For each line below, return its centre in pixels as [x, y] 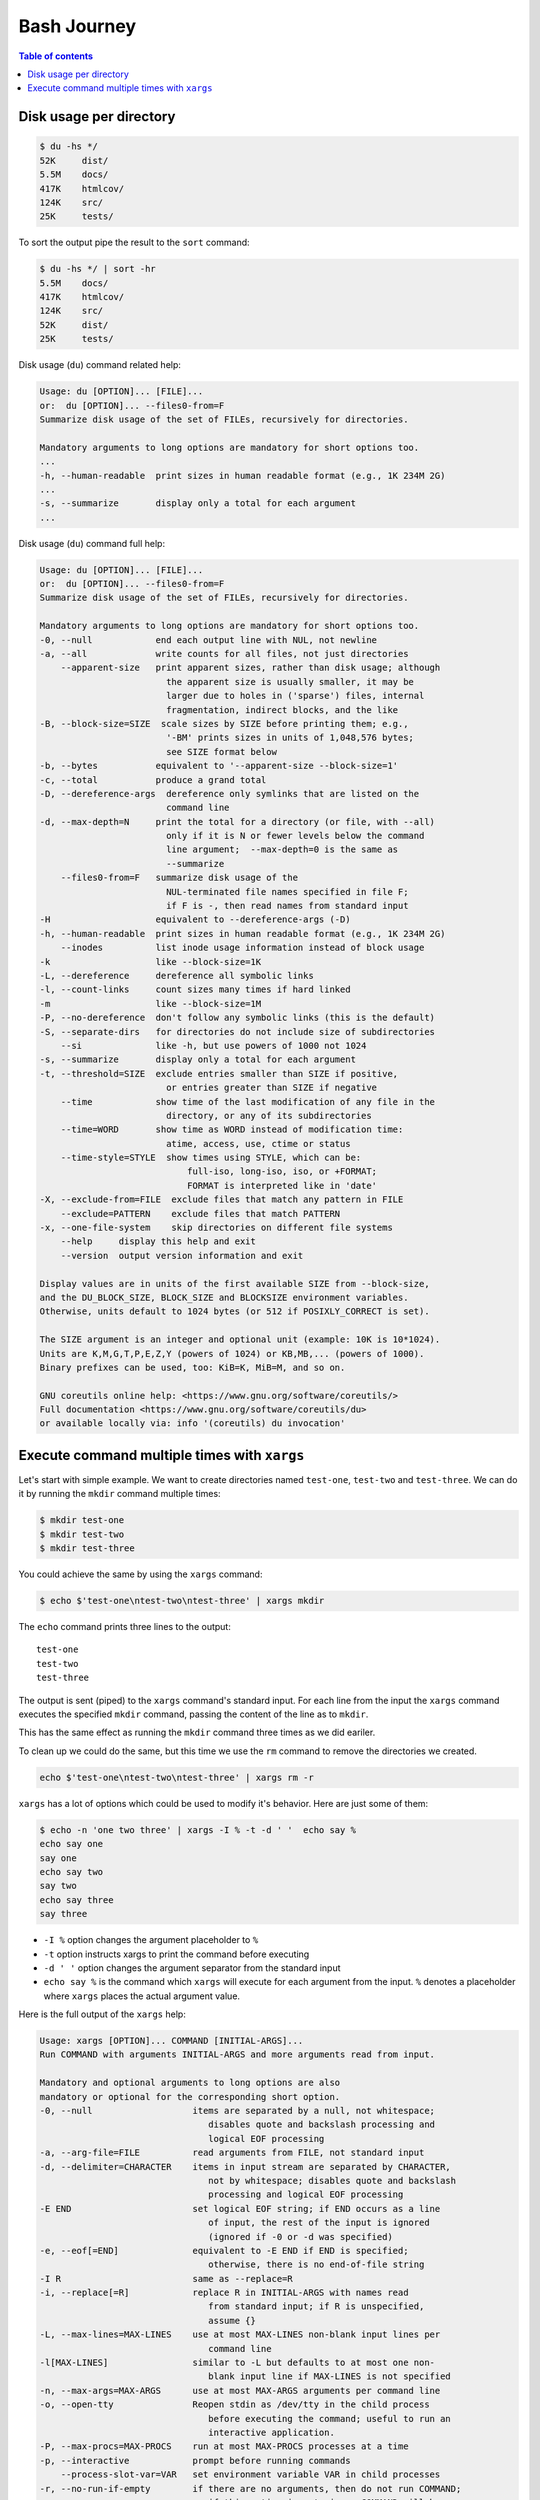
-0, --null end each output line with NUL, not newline [208, 639]
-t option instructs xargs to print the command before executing [176, 1954]
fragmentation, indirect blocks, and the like [282, 709]
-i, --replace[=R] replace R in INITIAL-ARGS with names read [224, 2293]
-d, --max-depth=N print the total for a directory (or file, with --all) [237, 821]
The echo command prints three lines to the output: [125, 1627]
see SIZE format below [221, 751]
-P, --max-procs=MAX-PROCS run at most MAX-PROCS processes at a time [224, 2446]
